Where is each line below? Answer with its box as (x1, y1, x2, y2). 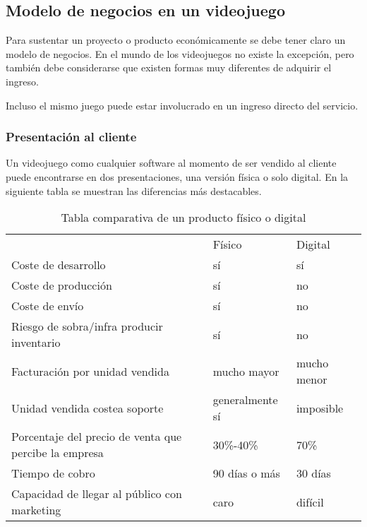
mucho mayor (212, 362, 279, 379)
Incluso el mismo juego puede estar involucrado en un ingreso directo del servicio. (6, 97, 359, 112)
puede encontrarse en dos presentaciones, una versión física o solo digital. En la (6, 169, 349, 184)
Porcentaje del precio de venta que (11, 428, 182, 445)
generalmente (212, 391, 278, 408)
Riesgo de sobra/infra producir (11, 318, 163, 335)
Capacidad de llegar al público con (11, 485, 182, 502)
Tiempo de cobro (11, 465, 95, 482)
